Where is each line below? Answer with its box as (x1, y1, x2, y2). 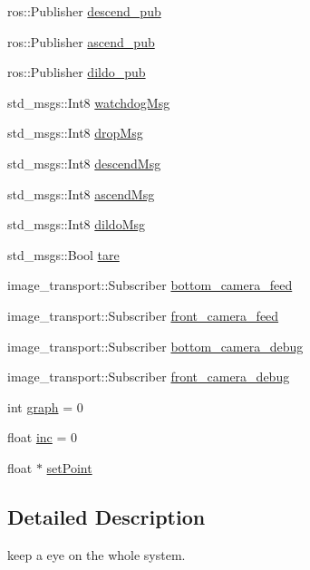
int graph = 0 (7, 397, 83, 416)
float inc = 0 (7, 428, 78, 447)
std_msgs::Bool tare (7, 245, 120, 264)
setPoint (46, 458, 92, 477)
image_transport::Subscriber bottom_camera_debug (7, 336, 304, 355)
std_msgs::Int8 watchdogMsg (7, 92, 170, 111)
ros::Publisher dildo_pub (7, 63, 146, 82)
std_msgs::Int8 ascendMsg (7, 184, 155, 203)
